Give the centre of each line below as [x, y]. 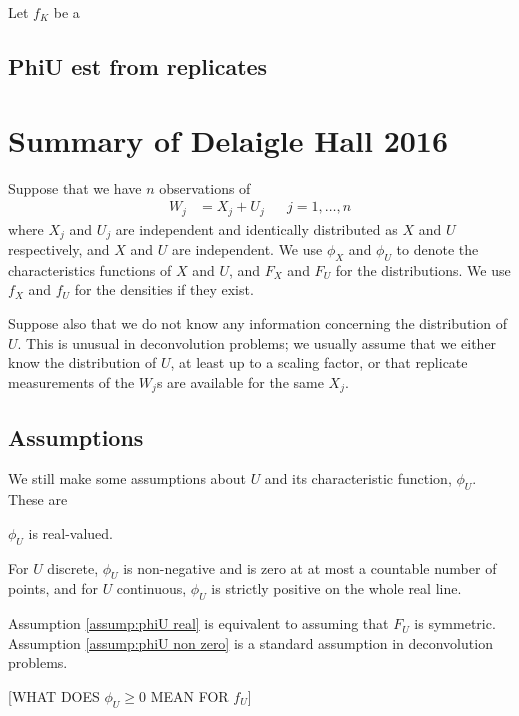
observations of [205, 187]
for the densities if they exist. [164, 289]
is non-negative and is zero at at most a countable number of [310, 567]
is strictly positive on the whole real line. [336, 588]
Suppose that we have [75, 187]
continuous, [151, 588]
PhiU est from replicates [138, 65]
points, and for [53, 588]
